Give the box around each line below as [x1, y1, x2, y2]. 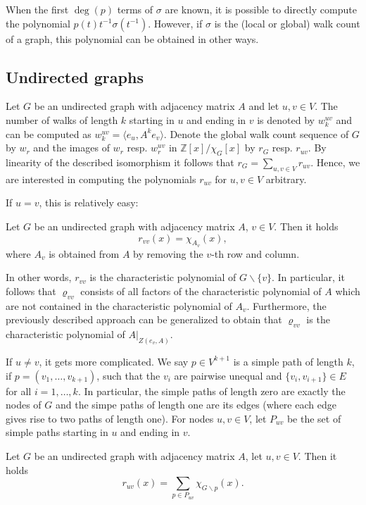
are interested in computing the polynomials [6, 171, 196, 186]
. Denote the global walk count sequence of [163, 126, 349, 141]
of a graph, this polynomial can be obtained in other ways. [6, 31, 259, 46]
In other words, [6, 270, 72, 285]
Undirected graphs [6, 66, 144, 87]
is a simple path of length [233, 354, 343, 368]
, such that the [96, 368, 160, 382]
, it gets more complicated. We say [39, 354, 189, 368]
